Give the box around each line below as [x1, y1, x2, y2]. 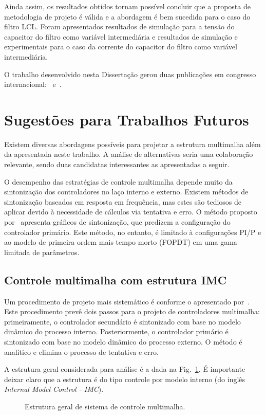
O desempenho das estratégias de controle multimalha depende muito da [4, 176, 233, 187]
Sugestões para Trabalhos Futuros [4, 109, 249, 130]
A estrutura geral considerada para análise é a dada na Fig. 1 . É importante [4, 364, 245, 374]
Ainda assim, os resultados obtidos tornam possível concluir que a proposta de [4, 1, 251, 11]
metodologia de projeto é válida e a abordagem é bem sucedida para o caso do [4, 11, 251, 22]
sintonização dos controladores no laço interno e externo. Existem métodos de [4, 186, 249, 197]
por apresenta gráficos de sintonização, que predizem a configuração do [4, 216, 231, 227]
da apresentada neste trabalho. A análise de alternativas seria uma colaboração [4, 149, 253, 159]
